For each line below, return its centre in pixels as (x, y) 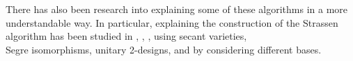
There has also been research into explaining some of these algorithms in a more (176, 9)
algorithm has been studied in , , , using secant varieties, (126, 36)
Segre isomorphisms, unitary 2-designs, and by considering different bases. (164, 49)
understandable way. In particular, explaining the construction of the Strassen (172, 22)
